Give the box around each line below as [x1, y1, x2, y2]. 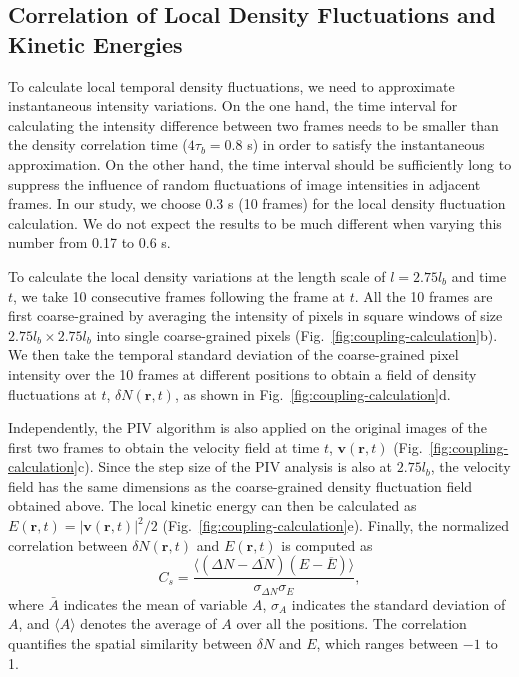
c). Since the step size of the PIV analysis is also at [78, 456, 393, 477]
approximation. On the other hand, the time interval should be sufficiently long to [8, 153, 512, 174]
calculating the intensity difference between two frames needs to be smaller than [8, 114, 499, 135]
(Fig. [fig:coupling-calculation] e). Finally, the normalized [162, 515, 510, 536]
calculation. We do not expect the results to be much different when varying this [8, 212, 502, 233]
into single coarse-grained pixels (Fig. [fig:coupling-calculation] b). [96, 324, 498, 345]
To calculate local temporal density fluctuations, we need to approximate [8, 75, 455, 96]
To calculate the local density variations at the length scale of [8, 265, 386, 286]
